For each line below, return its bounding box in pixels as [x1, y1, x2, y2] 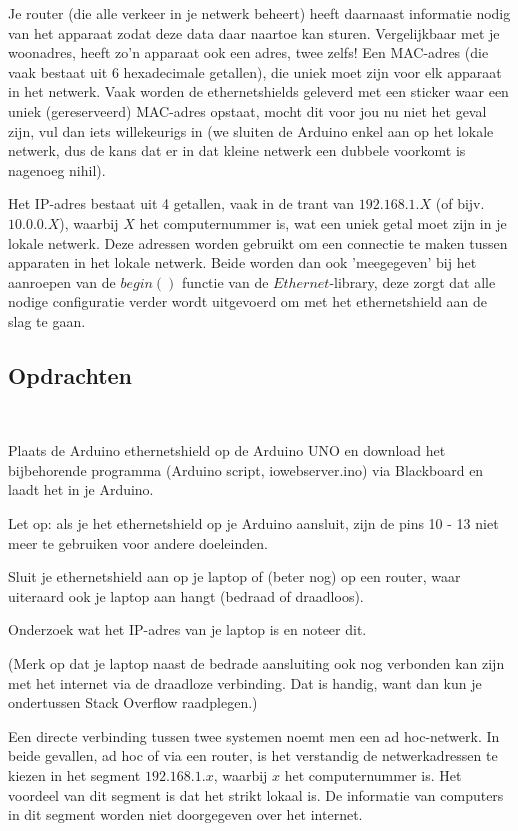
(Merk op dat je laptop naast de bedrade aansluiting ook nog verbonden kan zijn [8, 653, 505, 674]
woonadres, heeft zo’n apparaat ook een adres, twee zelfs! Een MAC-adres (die [8, 42, 489, 63]
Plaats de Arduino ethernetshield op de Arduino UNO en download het [8, 440, 446, 461]
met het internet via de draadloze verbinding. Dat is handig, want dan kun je [8, 672, 482, 693]
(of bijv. [435, 193, 485, 214]
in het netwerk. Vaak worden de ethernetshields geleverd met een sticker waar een [8, 81, 509, 102]
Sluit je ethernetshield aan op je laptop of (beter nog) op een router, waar [8, 566, 461, 587]
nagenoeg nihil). [8, 159, 106, 180]
